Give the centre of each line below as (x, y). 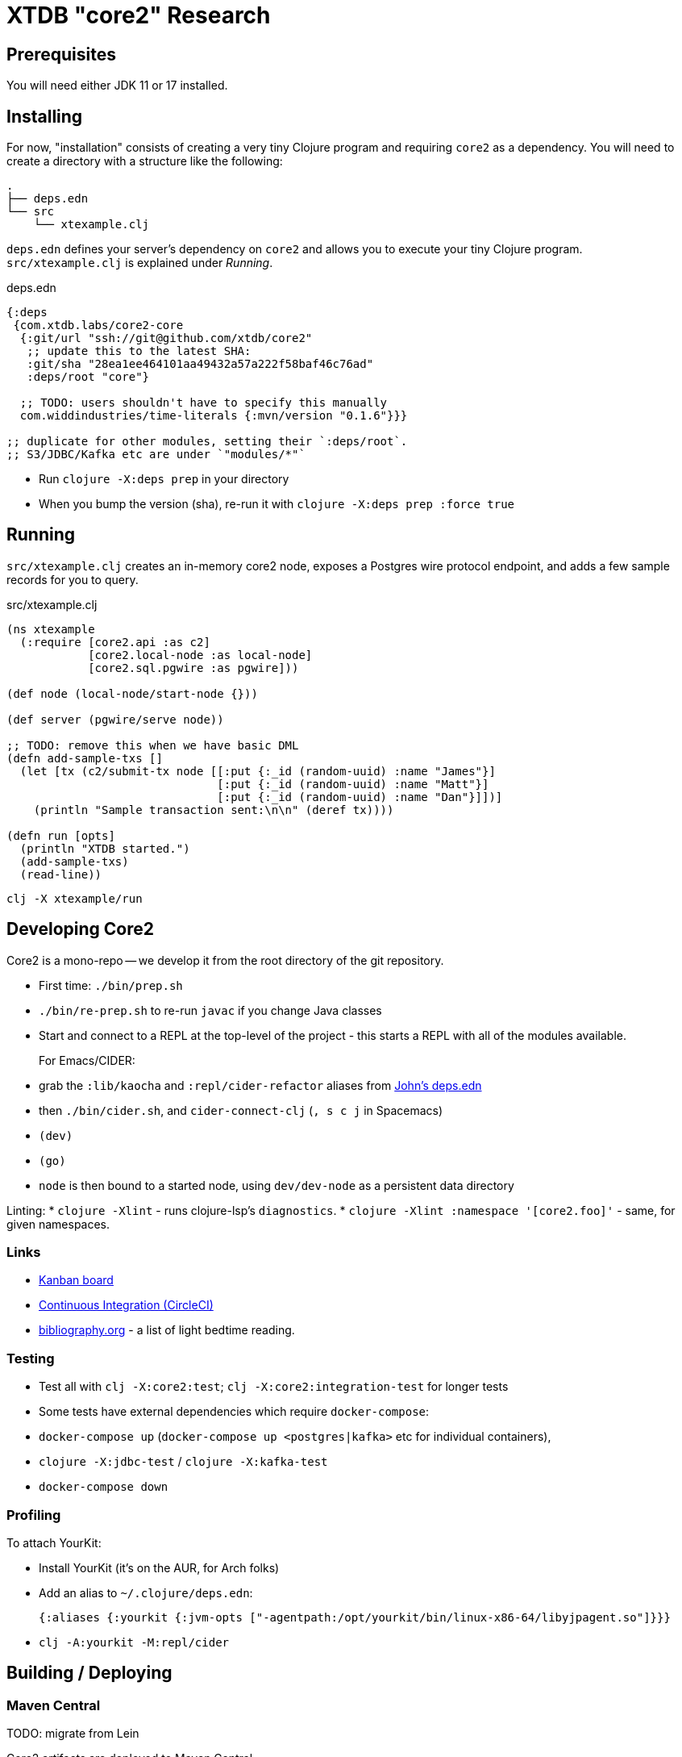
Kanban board (76, 1280)
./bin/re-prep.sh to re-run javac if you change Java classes (210, 1010)
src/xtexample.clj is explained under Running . (140, 263)
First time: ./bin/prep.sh (111, 985)
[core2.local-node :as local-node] (200, 655)
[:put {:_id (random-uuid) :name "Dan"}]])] (360, 797)
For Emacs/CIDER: (87, 1060)
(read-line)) (61, 874)
